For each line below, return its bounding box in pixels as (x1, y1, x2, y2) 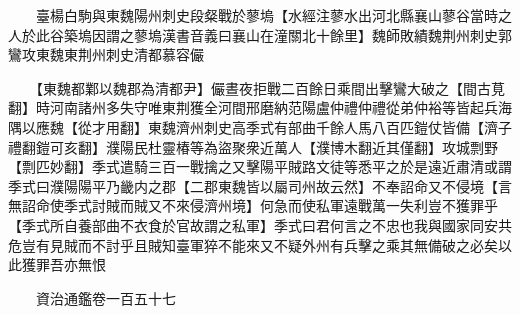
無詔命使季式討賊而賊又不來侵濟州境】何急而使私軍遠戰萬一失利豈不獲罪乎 (8, 195, 498, 216)
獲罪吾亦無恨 (21, 254, 106, 275)
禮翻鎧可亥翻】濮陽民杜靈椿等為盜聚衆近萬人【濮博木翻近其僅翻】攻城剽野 (8, 136, 498, 157)
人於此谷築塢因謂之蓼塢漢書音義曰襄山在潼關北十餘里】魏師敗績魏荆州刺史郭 (8, 24, 512, 45)
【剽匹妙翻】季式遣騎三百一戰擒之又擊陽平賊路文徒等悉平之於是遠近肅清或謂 (8, 156, 512, 177)
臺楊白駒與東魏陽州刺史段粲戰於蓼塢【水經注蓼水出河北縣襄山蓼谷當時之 (35, 5, 512, 25)
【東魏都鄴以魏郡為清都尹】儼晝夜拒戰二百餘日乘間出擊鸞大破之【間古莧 (35, 77, 505, 98)
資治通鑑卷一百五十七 (35, 287, 176, 308)
